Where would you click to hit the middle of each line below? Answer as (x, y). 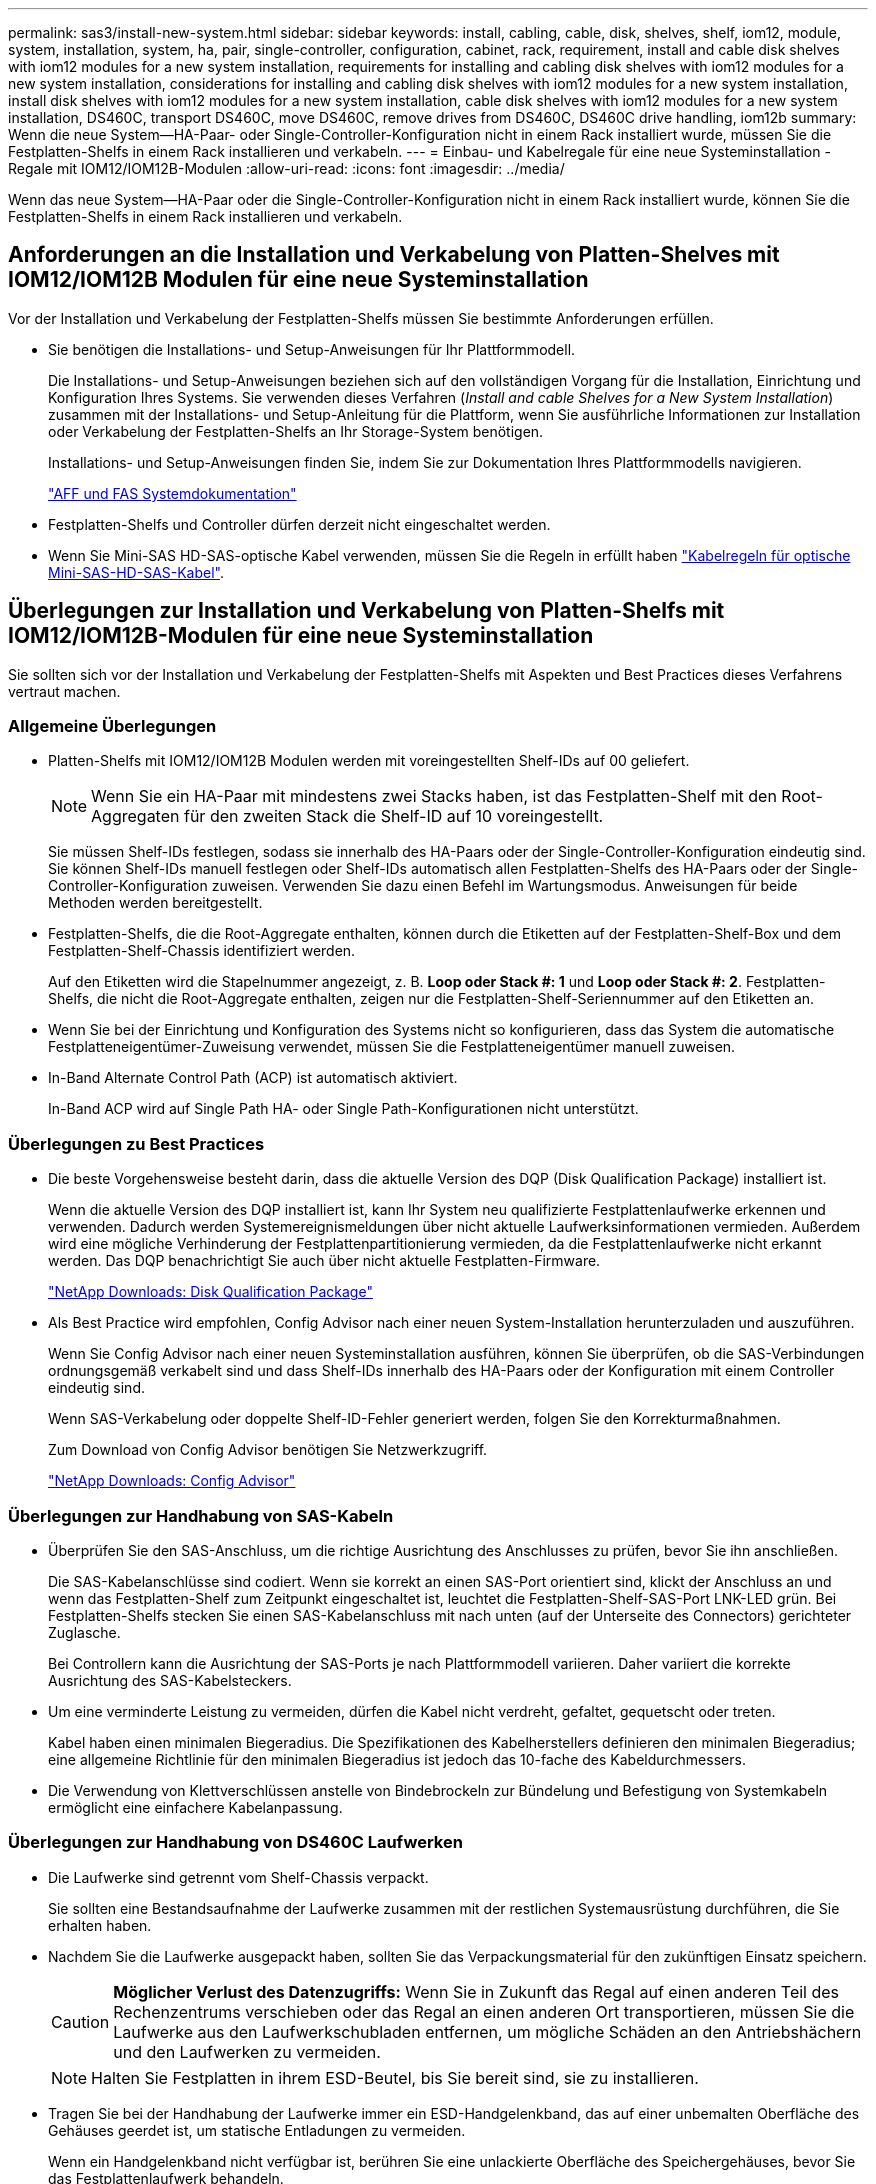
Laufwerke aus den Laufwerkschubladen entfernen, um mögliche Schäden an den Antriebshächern (487, 2031)
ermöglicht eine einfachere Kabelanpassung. (195, 1807)
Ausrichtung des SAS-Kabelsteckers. (170, 1680)
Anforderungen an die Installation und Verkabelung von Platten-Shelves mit (394, 255)
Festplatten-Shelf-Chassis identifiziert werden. (202, 951)
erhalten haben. (100, 1925)
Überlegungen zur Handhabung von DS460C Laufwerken (235, 1842)
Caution (80, 2021)
